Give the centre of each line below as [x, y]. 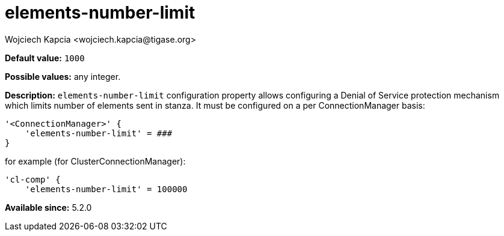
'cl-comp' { [33, 179]
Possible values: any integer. [63, 76]
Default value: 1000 [45, 58]
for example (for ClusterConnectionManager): [95, 161]
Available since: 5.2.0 [48, 207]
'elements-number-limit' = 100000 [106, 189]
